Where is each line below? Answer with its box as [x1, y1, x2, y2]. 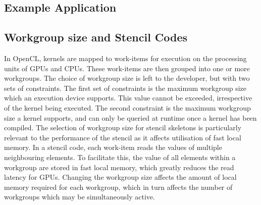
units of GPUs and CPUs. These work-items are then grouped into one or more [4, 63, 250, 73]
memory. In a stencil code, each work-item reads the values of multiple [4, 142, 222, 152]
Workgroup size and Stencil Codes [4, 29, 188, 45]
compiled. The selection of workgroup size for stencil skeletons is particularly [4, 122, 242, 133]
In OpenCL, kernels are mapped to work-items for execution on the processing [4, 53, 247, 63]
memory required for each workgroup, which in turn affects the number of [4, 181, 233, 192]
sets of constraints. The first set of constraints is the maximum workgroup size [4, 82, 247, 93]
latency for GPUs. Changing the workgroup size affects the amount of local [4, 172, 237, 182]
